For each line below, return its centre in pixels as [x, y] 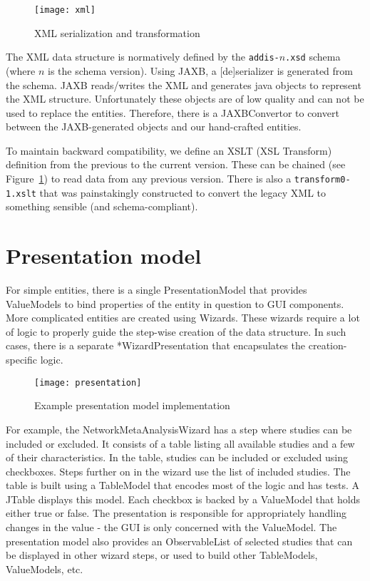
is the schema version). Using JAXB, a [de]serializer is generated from [200, 70]
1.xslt [21, 194]
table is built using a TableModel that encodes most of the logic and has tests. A [183, 485]
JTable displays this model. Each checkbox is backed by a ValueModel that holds [183, 499]
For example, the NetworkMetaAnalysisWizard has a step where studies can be [179, 429]
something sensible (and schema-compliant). [102, 206]
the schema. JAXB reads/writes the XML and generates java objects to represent [184, 84]
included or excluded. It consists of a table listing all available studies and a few [180, 443]
